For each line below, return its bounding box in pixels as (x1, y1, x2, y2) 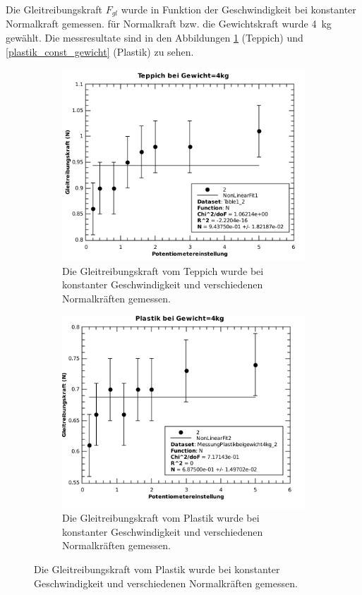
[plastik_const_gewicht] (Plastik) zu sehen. (6, 44, 194, 59)
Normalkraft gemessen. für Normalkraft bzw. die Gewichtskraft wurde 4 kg (6, 16, 332, 31)
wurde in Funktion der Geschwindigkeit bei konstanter (121, 2, 356, 16)
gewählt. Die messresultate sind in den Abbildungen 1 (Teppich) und (6, 30, 303, 45)
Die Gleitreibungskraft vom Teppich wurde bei (62, 263, 264, 278)
